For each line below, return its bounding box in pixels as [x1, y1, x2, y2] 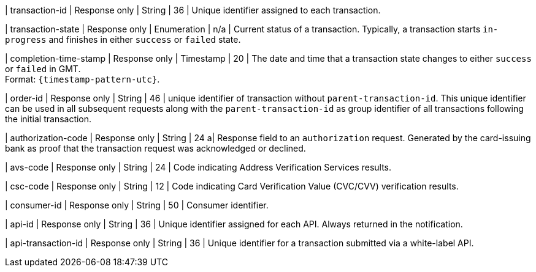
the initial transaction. [5, 114, 92, 124]
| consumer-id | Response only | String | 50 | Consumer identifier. [5, 200, 269, 210]
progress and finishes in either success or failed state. [5, 34, 241, 45]
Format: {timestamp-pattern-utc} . [5, 74, 160, 84]
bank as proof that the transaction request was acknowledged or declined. [5, 143, 306, 153]
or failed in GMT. [5, 64, 81, 74]
